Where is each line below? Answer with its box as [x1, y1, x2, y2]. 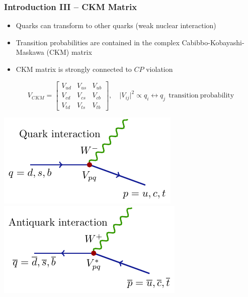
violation [146, 64, 173, 74]
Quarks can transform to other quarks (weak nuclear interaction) [16, 20, 216, 31]
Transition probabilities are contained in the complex [16, 37, 180, 47]
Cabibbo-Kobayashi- [182, 37, 244, 47]
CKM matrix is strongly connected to [16, 64, 132, 74]
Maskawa [16, 47, 44, 57]
